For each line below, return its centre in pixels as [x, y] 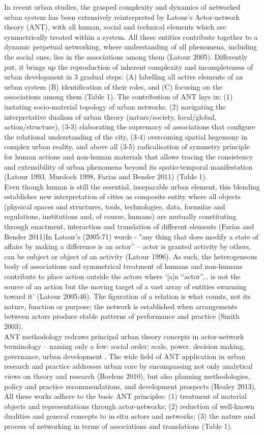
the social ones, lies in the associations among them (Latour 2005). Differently [126, 56]
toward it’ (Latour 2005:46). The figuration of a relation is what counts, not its [127, 296]
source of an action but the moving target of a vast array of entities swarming [125, 286]
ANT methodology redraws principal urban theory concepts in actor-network [124, 336]
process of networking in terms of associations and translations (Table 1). [118, 426]
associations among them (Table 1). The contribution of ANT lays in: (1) [119, 97]
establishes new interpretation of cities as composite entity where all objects [122, 196]
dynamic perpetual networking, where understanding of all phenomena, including [130, 47]
